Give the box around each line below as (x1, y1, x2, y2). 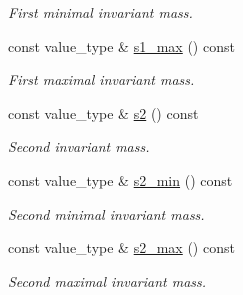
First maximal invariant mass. (8, 69, 195, 90)
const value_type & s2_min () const (8, 169, 233, 190)
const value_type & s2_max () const (8, 237, 235, 258)
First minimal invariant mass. (8, 2, 193, 22)
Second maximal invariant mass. (8, 270, 207, 291)
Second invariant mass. (8, 136, 150, 157)
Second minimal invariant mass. (8, 203, 205, 224)
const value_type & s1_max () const (8, 35, 235, 56)
